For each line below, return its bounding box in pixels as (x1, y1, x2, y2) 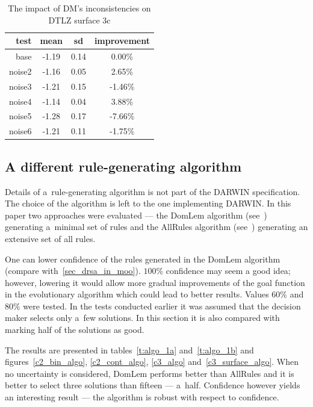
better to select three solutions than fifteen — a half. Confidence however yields (5, 379, 300, 391)
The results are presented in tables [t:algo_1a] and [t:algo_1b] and (5, 343, 254, 356)
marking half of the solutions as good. (5, 323, 144, 336)
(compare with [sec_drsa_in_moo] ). (5, 264, 141, 277)
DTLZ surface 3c (48, 13, 111, 26)
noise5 (9, 110, 32, 122)
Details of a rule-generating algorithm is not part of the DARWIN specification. (5, 185, 300, 197)
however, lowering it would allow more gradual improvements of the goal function (5, 276, 305, 288)
